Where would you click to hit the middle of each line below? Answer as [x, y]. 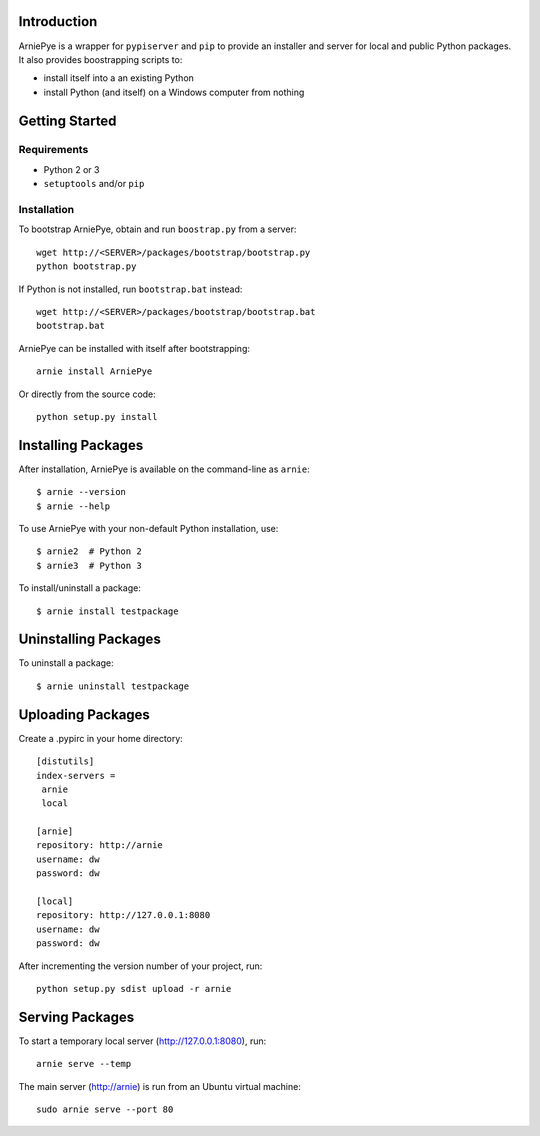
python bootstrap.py [86, 266]
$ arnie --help [73, 506]
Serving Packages [76, 1016]
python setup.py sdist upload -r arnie [134, 988]
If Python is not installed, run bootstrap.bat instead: [130, 289]
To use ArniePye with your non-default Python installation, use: [148, 528]
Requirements [53, 150]
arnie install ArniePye [94, 371]
